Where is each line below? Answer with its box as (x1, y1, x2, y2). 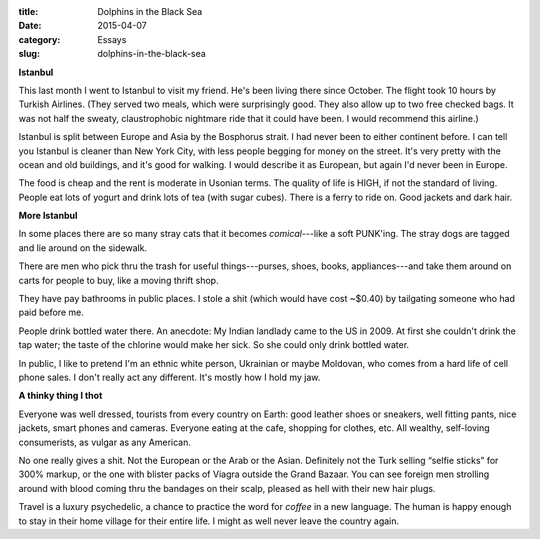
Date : (18, 20, 42, 32)
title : (18, 6, 39, 17)
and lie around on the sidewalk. (18, 241, 148, 254)
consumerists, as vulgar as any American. (18, 436, 192, 448)
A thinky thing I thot (18, 390, 103, 402)
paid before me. (18, 306, 84, 319)
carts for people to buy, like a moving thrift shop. (18, 274, 219, 286)
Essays (97, 33, 127, 45)
